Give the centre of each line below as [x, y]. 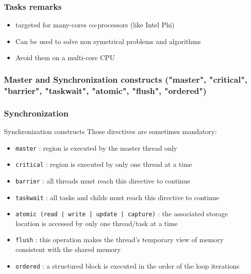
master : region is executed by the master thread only [96, 148]
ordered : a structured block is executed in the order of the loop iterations [127, 265]
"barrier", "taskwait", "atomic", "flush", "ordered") [105, 90]
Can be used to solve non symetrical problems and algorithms [108, 41]
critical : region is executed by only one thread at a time [104, 164]
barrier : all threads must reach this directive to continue [103, 180]
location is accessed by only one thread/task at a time [97, 223]
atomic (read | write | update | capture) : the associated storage [122, 214]
